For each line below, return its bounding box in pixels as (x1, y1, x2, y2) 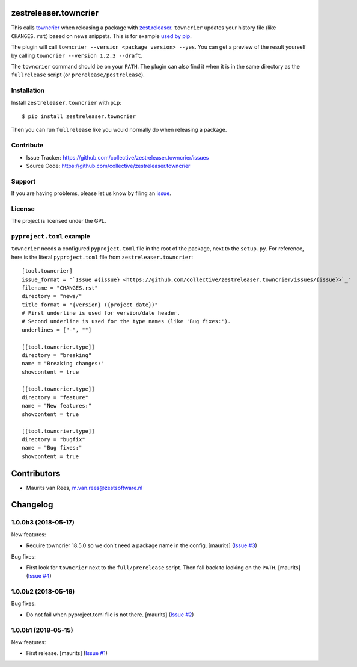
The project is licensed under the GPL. (11, 217, 106, 225)
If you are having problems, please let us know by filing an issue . (11, 190, 171, 197)
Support (11, 177, 36, 185)
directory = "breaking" (22, 352, 92, 359)
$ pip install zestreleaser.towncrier (22, 113, 136, 120)
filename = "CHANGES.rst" (22, 284, 99, 291)
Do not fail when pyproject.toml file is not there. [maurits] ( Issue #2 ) (26, 611, 194, 618)
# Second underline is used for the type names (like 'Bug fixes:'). (22, 318, 231, 325)
